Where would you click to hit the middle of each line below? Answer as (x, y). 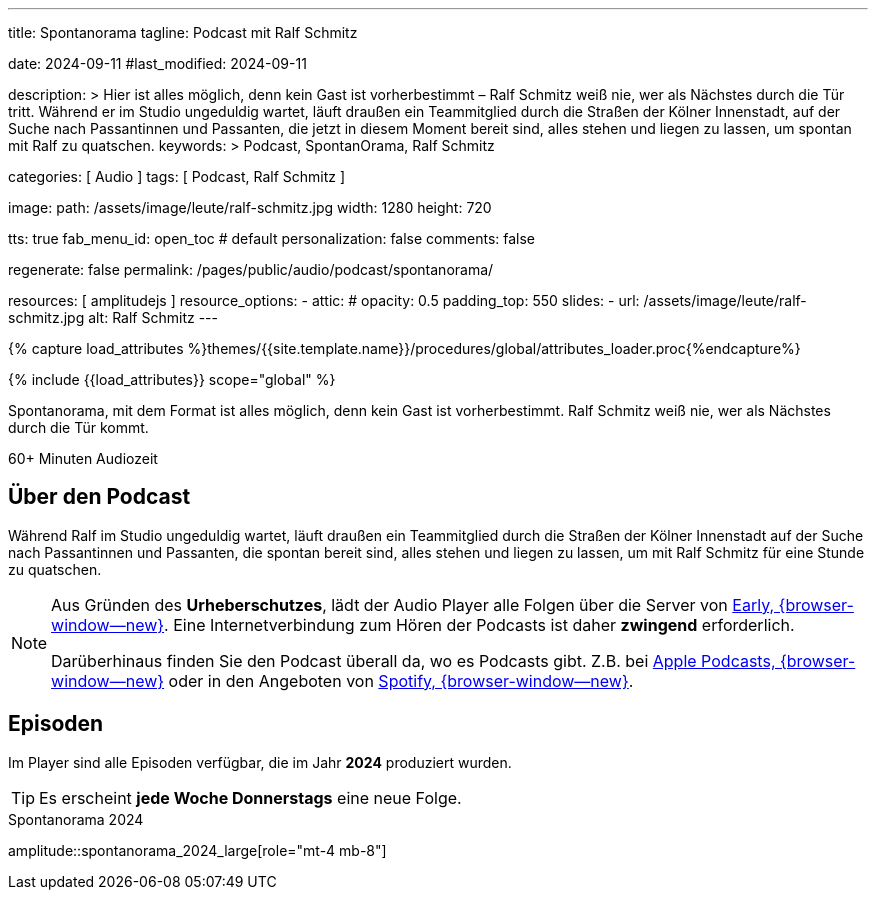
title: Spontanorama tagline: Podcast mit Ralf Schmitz (183, 32)
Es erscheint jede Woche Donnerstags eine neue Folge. (250, 797)
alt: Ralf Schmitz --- (153, 317)
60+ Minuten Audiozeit (83, 458)
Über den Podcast (99, 497)
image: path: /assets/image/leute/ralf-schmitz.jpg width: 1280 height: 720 (250, 207)
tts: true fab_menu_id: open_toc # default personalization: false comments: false (272, 238)
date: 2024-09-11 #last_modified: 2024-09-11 (157, 63)
